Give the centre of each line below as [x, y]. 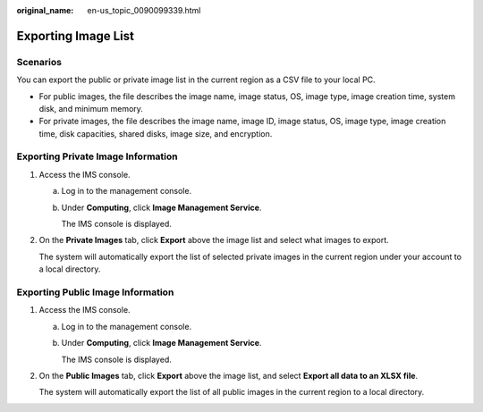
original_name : [45, 10]
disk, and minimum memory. [91, 108]
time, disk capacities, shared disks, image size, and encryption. [156, 133]
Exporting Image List [75, 36]
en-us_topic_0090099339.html [144, 10]
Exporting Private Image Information [97, 156]
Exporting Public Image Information [95, 292]
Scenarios [39, 62]
